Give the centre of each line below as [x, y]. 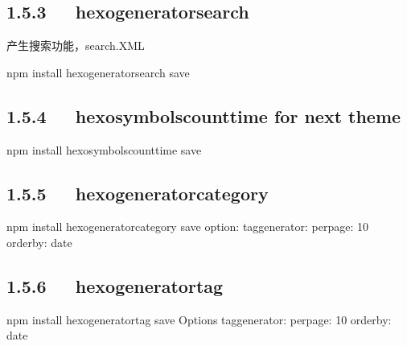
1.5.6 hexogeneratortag [115, 285]
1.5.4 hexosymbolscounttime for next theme [204, 115]
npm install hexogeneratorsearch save [98, 72]
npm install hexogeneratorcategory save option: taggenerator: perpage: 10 [187, 227]
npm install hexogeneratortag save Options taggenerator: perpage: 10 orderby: [199, 319]
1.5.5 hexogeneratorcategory [138, 193]
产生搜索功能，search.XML [76, 45]
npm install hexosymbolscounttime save [104, 149]
